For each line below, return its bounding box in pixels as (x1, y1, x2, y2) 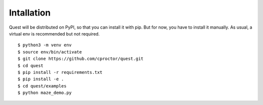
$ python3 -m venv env (18, 42, 72, 48)
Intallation (9, 7, 51, 18)
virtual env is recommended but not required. (9, 31, 100, 36)
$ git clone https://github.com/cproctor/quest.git (18, 56, 144, 62)
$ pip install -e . (18, 76, 64, 82)
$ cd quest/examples (18, 83, 67, 88)
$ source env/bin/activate (18, 49, 82, 54)
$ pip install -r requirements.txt (18, 70, 103, 75)
